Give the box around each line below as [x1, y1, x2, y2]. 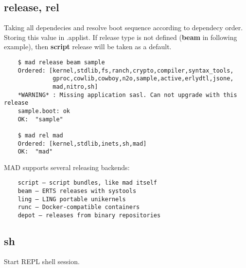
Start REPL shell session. [4, 256, 80, 266]
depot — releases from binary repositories [18, 212, 161, 219]
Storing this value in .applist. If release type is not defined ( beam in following [4, 32, 237, 42]
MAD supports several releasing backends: [4, 162, 130, 172]
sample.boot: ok [18, 107, 70, 115]
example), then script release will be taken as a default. [4, 41, 172, 52]
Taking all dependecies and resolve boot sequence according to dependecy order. [4, 22, 243, 33]
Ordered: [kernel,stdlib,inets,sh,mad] [18, 140, 147, 147]
